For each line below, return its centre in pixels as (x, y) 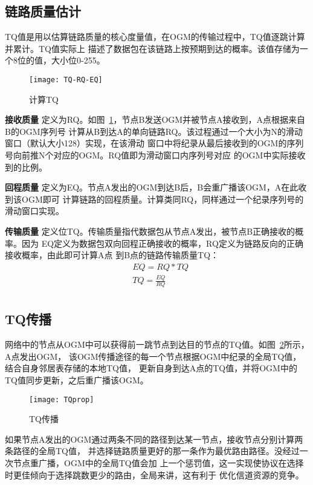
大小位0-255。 (78, 60)
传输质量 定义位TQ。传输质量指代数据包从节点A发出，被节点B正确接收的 (150, 231)
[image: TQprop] (62, 399)
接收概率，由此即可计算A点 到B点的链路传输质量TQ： (112, 255)
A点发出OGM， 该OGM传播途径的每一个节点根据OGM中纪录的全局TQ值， (153, 356)
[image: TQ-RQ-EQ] (66, 80)
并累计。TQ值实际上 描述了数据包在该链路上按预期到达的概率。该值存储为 (152, 48)
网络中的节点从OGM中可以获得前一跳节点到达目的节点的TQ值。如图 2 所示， (157, 344)
